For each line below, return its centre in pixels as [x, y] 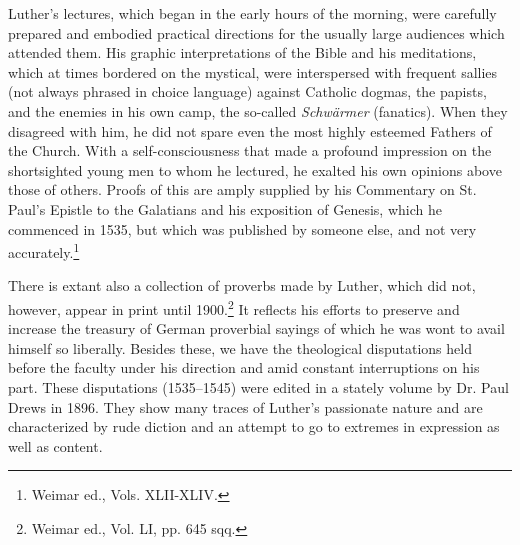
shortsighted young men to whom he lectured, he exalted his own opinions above [255, 169]
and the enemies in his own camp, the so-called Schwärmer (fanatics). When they [258, 110]
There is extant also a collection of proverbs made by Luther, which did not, [242, 285]
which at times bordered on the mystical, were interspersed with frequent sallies [253, 71]
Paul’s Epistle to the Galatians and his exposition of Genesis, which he [225, 208]
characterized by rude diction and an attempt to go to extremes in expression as [254, 426]
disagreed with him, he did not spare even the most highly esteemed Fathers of [250, 130]
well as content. [55, 445]
